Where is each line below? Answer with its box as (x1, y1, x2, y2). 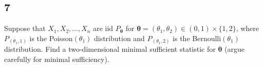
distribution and (93, 32, 145, 43)
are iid (93, 23, 114, 33)
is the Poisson (29, 32, 73, 43)
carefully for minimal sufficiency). (4, 53, 109, 64)
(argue (224, 44, 245, 54)
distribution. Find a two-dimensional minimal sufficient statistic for (4, 44, 216, 54)
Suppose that (4, 23, 46, 33)
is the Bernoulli (173, 32, 221, 43)
